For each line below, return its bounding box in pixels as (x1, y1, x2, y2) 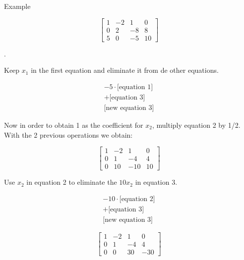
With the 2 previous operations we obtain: (4, 129, 133, 140)
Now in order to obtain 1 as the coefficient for (4, 119, 143, 130)
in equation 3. (135, 177, 178, 187)
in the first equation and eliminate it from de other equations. (31, 65, 219, 75)
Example (4, 1, 31, 11)
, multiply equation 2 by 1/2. (152, 119, 241, 130)
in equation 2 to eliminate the (26, 177, 117, 187)
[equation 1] (117, 83, 153, 91)
